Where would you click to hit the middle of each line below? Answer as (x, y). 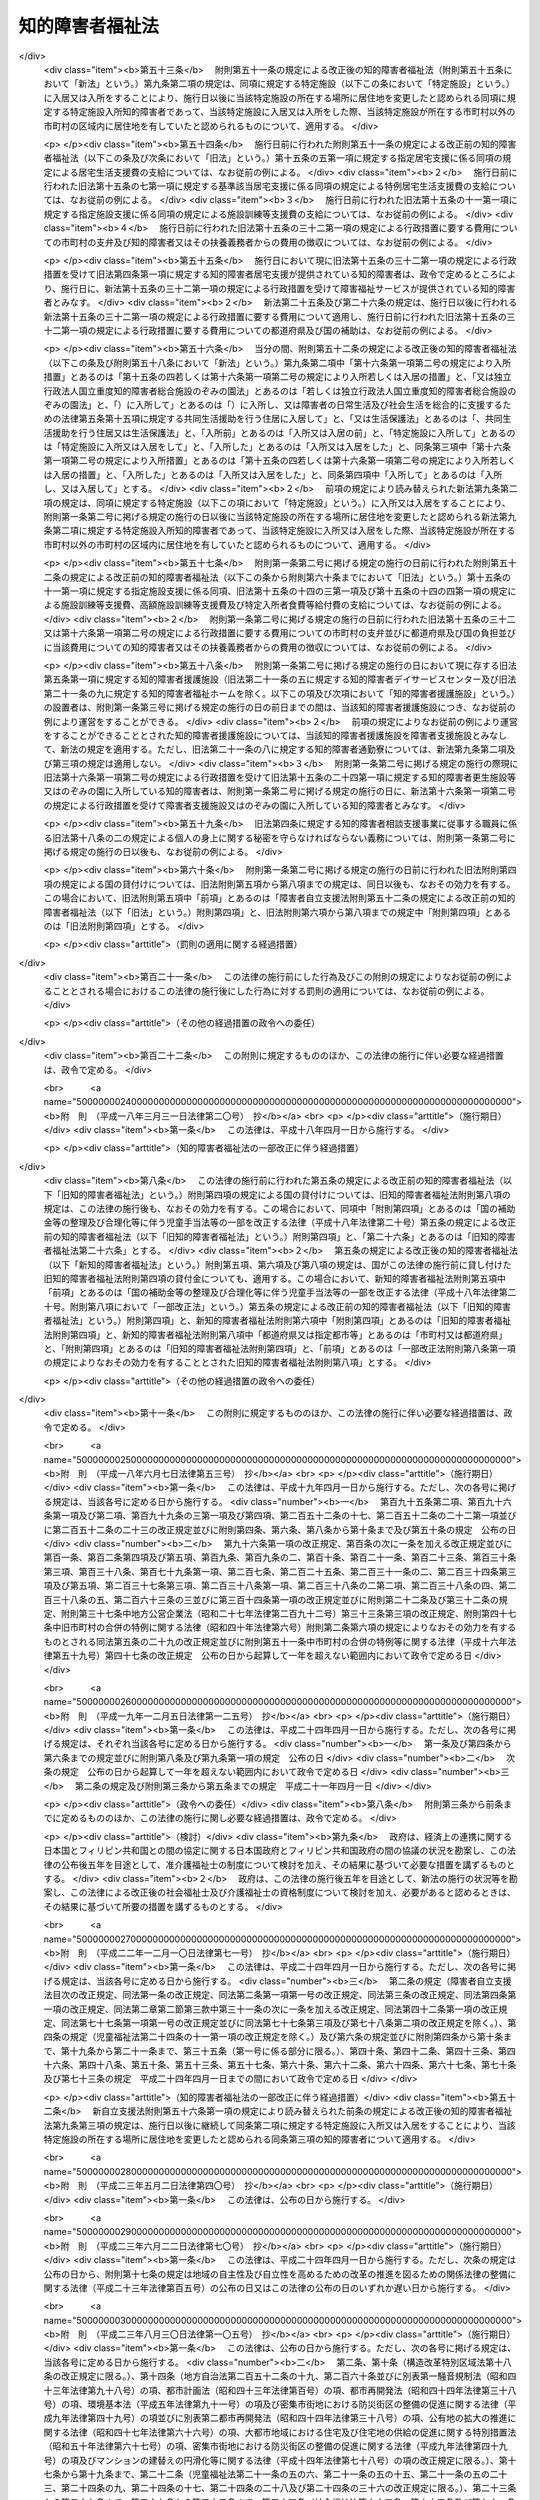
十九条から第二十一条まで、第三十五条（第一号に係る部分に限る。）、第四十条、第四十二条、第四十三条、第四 (292, 2051)
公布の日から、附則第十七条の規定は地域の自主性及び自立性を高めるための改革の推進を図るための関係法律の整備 (275, 2274)
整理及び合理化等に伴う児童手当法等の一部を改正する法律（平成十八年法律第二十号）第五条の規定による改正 (293, 1222)
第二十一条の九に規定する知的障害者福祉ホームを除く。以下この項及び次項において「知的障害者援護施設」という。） (279, 693)
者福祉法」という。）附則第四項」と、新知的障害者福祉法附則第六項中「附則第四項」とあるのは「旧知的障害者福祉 (277, 1321)
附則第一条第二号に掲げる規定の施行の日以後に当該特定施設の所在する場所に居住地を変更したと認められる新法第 (275, 517)
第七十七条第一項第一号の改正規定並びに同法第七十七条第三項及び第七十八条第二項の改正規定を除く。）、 (293, 2022)
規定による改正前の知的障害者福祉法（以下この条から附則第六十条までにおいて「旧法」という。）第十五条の (290, 577)
